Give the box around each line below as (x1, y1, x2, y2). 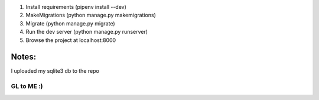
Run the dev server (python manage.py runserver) (25, 28, 148, 36)
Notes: (11, 52, 37, 62)
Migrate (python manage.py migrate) (25, 20, 115, 27)
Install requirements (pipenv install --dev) (25, 4, 127, 10)
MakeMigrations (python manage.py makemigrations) (25, 12, 157, 19)
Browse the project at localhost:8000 (25, 36, 116, 44)
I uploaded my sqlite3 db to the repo (11, 67, 100, 75)
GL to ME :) (11, 82, 43, 91)
